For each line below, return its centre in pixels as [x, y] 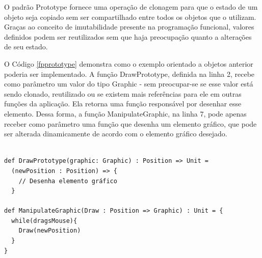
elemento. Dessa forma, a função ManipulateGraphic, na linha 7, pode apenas [125, 113]
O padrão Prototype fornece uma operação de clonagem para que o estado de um [131, 7]
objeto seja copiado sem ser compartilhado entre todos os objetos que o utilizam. [130, 17]
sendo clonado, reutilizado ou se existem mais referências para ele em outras [123, 93]
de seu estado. [26, 47]
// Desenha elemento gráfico [68, 181]
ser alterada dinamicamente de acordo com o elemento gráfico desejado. [116, 134]
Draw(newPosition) [50, 231]
